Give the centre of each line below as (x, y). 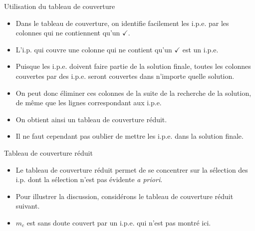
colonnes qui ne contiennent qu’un (68, 33)
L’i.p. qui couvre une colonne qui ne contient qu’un (94, 49)
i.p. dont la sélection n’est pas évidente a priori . (89, 179)
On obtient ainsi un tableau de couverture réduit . (91, 119)
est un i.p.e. (200, 49)
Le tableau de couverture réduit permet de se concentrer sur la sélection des (132, 169)
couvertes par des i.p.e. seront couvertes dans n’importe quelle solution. (125, 76)
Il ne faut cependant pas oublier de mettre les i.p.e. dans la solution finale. (129, 136)
